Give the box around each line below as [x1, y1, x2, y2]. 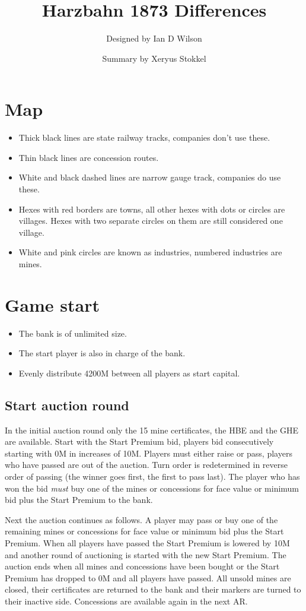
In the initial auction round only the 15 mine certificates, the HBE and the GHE [5, 423, 299, 436]
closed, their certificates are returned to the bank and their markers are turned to [5, 583, 301, 596]
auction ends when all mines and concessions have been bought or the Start [5, 560, 280, 572]
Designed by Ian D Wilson [106, 32, 202, 45]
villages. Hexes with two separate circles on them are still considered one [18, 214, 283, 227]
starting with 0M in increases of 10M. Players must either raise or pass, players [5, 447, 292, 459]
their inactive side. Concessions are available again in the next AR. [5, 595, 248, 607]
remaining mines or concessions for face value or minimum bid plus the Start [5, 525, 284, 537]
